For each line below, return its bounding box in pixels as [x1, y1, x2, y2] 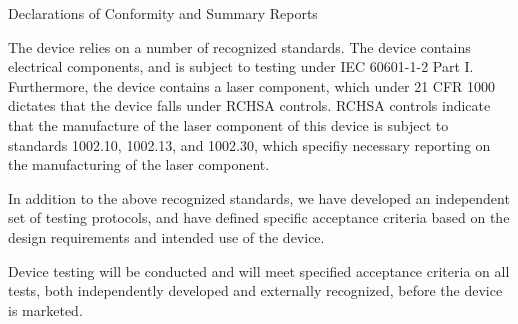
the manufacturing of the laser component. [8, 154, 270, 175]
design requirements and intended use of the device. [8, 226, 325, 247]
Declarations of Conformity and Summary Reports [8, 3, 318, 23]
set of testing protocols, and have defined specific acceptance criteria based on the [8, 207, 510, 228]
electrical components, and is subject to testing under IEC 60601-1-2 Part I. [8, 56, 474, 77]
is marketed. [8, 299, 83, 320]
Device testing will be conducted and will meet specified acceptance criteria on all [8, 260, 510, 281]
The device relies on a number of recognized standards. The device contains [8, 36, 471, 57]
